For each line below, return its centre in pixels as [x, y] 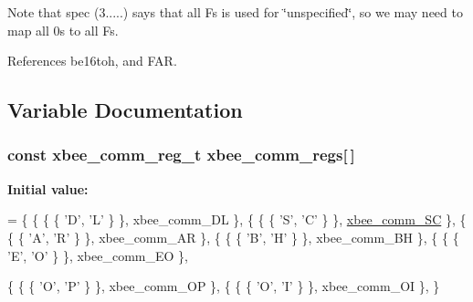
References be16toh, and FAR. [92, 61]
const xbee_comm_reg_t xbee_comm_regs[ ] [181, 155]
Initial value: [48, 188]
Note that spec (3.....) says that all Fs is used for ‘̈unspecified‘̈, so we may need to [235, 12]
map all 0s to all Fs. [63, 30]
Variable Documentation [125, 110]
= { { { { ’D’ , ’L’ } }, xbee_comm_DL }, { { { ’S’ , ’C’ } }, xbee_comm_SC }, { [237, 219]
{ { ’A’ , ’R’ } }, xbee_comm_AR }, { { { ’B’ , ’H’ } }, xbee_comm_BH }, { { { [233, 237]
